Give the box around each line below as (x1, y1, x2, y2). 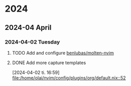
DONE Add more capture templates (12, 59, 86, 66)
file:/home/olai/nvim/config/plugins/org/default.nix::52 (12, 74, 126, 81)
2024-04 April (5, 23, 52, 32)
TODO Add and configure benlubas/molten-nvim (12, 50, 114, 56)
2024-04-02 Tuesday (5, 38, 60, 46)
